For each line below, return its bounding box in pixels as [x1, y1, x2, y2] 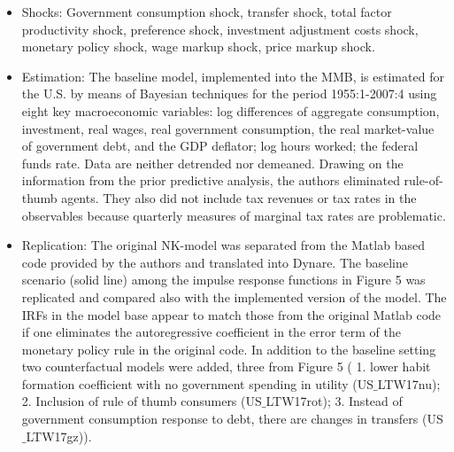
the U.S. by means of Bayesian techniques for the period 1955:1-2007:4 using [21, 84, 437, 103]
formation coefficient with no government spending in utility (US [21, 374, 374, 393]
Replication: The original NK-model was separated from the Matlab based [21, 236, 425, 254]
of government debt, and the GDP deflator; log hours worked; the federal [21, 136, 419, 155]
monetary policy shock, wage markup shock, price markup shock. [21, 37, 375, 56]
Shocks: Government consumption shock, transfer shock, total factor [21, 3, 392, 20]
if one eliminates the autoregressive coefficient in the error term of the [21, 323, 401, 341]
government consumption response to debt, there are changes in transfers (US [21, 409, 443, 428]
